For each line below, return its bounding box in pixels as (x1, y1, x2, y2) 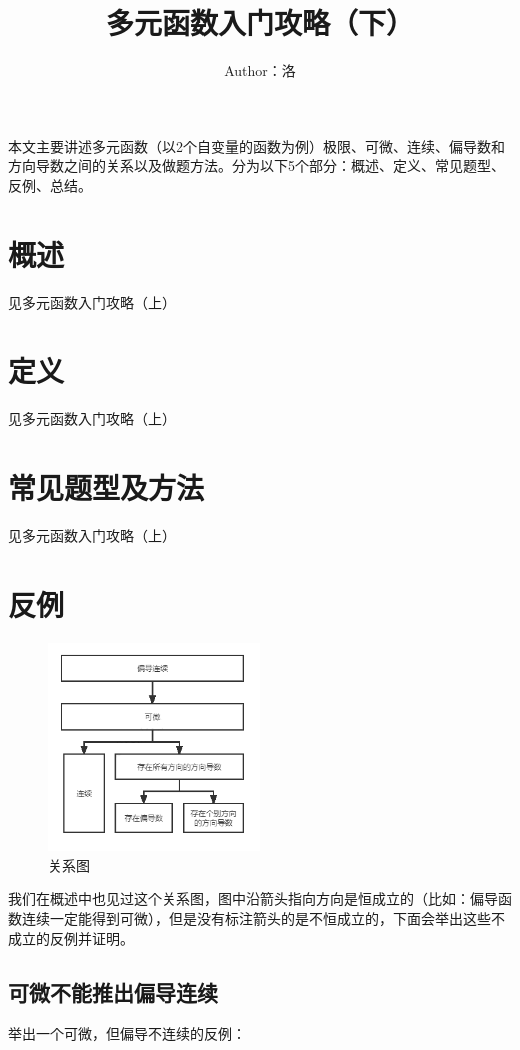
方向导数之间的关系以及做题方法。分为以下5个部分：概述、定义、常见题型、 (8, 155, 505, 176)
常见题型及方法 (8, 467, 205, 508)
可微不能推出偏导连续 (8, 976, 218, 1007)
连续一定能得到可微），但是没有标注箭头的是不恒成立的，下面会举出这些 (21, 908, 491, 929)
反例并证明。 (49, 927, 134, 948)
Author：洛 (224, 60, 296, 81)
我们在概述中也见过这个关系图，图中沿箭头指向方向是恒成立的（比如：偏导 (8, 888, 498, 909)
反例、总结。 (8, 174, 92, 195)
